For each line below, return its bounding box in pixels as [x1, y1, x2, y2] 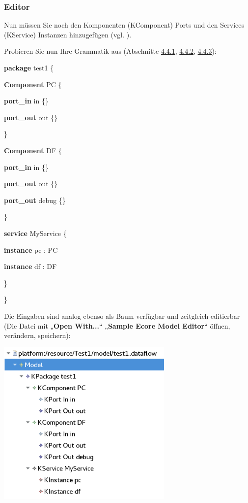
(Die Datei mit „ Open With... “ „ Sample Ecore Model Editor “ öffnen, [4, 320, 230, 331]
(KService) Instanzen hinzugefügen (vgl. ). [4, 29, 132, 39]
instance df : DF [4, 261, 57, 271]
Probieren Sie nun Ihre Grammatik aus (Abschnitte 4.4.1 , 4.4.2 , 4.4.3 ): [4, 46, 217, 56]
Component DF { [4, 145, 62, 155]
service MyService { [4, 228, 67, 238]
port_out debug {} [4, 195, 66, 205]
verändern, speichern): [4, 330, 71, 340]
